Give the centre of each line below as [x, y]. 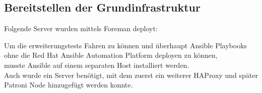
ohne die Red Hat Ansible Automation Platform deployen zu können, [111, 55]
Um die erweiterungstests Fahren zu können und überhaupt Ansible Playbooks [126, 45]
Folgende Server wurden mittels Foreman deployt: [81, 28]
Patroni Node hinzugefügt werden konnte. [69, 85]
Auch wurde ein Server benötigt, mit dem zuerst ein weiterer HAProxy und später [131, 75]
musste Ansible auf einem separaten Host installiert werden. [97, 65]
